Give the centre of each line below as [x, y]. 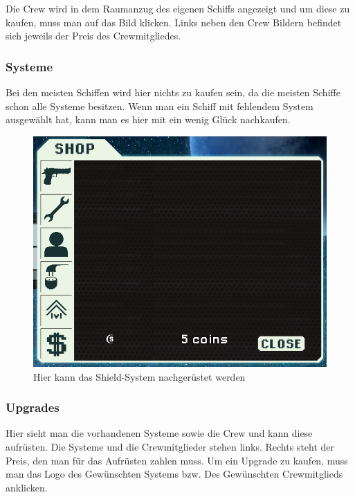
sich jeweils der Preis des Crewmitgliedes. [93, 36]
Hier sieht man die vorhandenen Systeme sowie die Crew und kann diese [159, 433]
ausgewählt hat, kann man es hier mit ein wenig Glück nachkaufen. [148, 119]
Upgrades [33, 407]
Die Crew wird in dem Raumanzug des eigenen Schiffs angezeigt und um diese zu [178, 8]
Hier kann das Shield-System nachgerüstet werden [139, 376]
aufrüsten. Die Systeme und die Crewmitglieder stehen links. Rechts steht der [170, 446]
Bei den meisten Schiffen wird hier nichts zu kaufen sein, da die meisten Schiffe [173, 92]
